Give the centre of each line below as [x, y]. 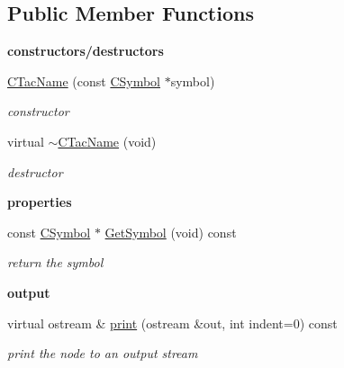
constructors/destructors [86, 51]
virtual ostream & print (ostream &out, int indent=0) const [172, 323]
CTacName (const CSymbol [84, 81]
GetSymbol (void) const [171, 232]
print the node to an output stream [103, 353]
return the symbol [55, 262]
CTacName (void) [107, 141]
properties [40, 202]
